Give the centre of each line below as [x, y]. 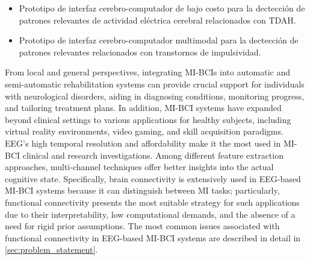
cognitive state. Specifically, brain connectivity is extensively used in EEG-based [153, 178]
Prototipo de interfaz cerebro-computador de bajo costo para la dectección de [162, 8]
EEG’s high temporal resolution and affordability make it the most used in [143, 143]
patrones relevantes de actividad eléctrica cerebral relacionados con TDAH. [157, 20]
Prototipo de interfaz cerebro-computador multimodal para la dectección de [159, 40]
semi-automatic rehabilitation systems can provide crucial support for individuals [155, 84]
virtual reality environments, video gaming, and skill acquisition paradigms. [144, 131]
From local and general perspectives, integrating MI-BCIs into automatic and [148, 72]
